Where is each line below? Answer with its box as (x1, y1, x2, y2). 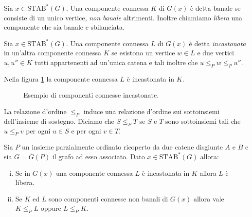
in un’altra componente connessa (4, 48, 102, 58)
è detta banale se (190, 3, 241, 13)
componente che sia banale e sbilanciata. (4, 22, 125, 32)
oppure (40, 203, 61, 213)
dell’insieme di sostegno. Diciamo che (4, 116, 114, 126)
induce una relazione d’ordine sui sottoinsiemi (83, 106, 220, 116)
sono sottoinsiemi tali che (165, 116, 241, 126)
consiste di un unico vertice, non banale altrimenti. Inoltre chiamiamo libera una (4, 12, 243, 22)
